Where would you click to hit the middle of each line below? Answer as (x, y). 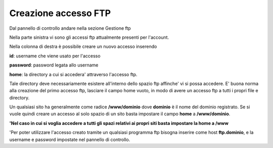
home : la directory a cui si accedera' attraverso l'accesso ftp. (73, 74)
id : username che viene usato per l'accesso (55, 56)
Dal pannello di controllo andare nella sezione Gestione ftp (70, 28)
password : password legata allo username (54, 65)
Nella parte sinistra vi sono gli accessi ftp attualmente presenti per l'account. (89, 37)
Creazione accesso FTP (60, 13)
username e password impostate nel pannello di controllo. (70, 139)
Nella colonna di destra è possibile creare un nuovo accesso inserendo (83, 47)
